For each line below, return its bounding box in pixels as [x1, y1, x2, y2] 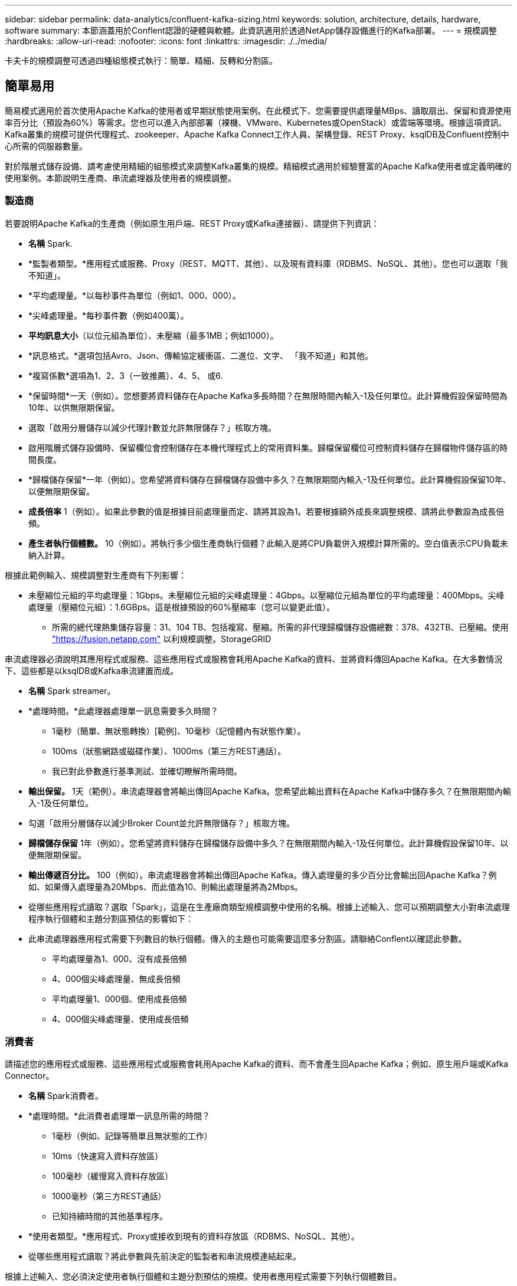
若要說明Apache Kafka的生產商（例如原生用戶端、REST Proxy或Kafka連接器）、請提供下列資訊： [5, 218, 379, 228]
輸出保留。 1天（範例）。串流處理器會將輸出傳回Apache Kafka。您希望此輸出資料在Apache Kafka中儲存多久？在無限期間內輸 [28, 786, 511, 796]
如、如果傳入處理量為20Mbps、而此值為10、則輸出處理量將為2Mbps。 [28, 881, 303, 892]
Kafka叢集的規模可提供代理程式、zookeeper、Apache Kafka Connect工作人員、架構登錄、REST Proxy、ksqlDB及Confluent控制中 [5, 129, 509, 139]
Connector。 [5, 1071, 54, 1081]
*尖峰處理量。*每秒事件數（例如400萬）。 [28, 310, 189, 320]
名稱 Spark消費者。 [28, 1091, 103, 1101]
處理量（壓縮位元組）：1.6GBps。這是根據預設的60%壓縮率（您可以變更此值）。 [28, 601, 335, 612]
